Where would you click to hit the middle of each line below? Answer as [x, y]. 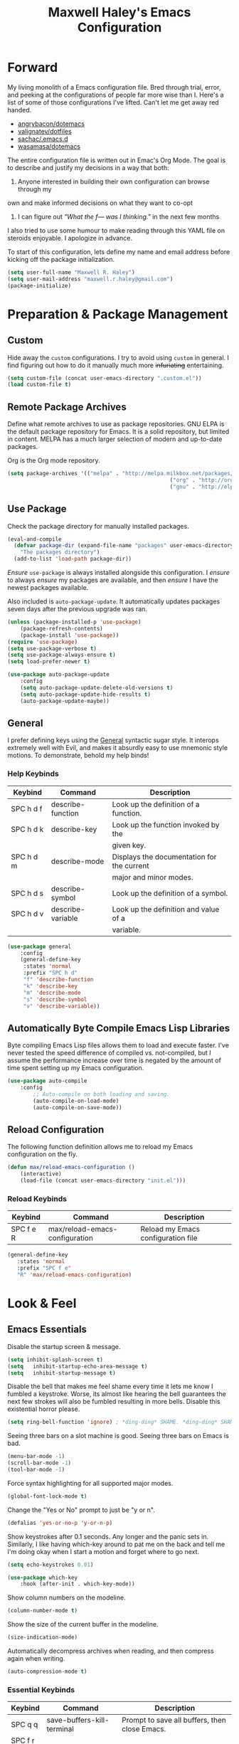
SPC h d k [27, 829]
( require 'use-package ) [43, 642]
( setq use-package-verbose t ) [52, 648]
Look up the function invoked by [166, 825]
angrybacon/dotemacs [51, 123]
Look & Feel [42, 1304]
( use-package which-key [43, 1577]
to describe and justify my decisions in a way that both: [88, 167]
